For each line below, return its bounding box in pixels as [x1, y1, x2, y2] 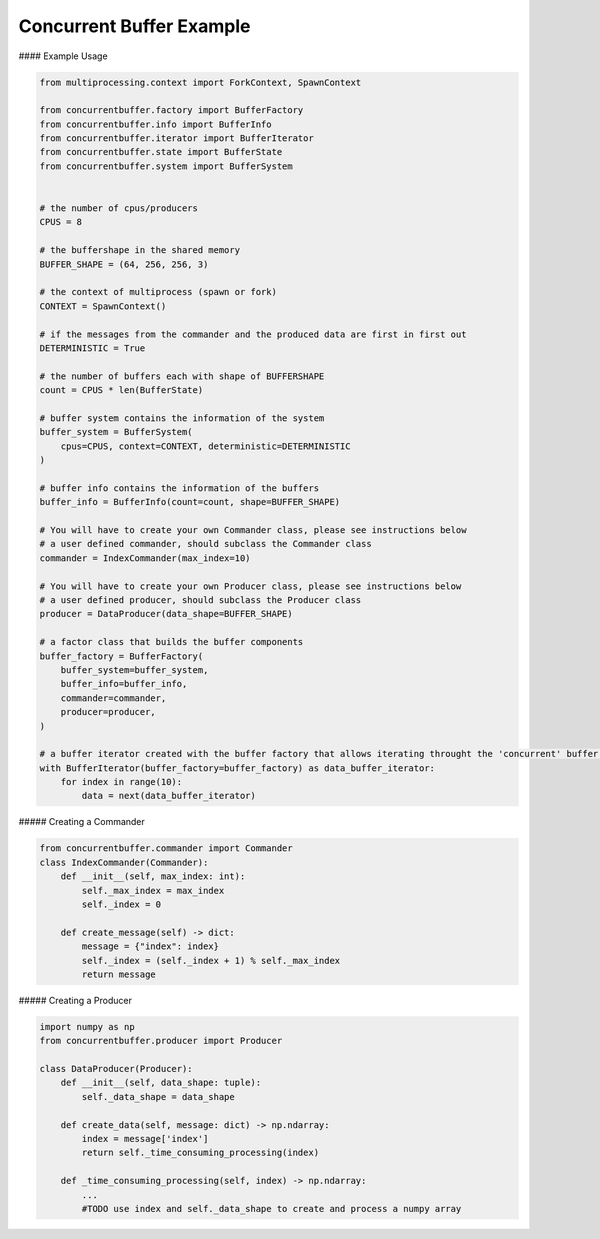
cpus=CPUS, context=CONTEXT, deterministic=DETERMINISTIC [60, 440, 351, 452]
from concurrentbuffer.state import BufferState [39, 146, 283, 158]
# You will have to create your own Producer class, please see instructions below [39, 580, 462, 592]
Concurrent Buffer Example [18, 15, 251, 37]
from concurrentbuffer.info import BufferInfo [39, 118, 272, 130]
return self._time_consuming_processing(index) [81, 1147, 320, 1159]
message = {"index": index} [81, 941, 220, 952]
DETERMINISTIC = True [39, 342, 146, 354]
